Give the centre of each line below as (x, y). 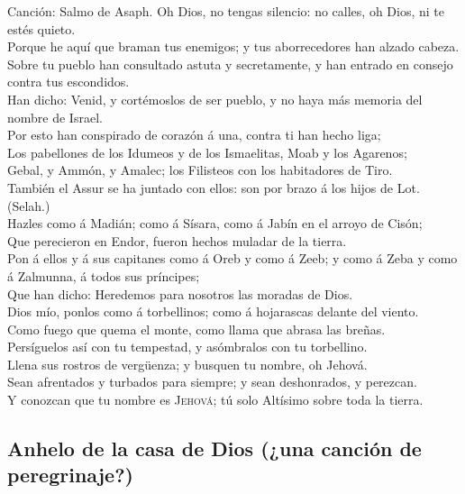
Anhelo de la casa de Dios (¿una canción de (214, 448)
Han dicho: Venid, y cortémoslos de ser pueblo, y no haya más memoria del (215, 99)
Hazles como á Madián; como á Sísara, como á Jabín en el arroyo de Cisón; (215, 223)
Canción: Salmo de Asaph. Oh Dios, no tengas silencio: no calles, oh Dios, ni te (226, 11)
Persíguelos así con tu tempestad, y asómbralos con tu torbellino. (187, 347)
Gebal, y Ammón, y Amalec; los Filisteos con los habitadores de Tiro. (200, 170)
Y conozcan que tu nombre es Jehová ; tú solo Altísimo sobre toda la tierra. (215, 400)
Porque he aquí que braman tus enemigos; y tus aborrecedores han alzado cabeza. (233, 46)
